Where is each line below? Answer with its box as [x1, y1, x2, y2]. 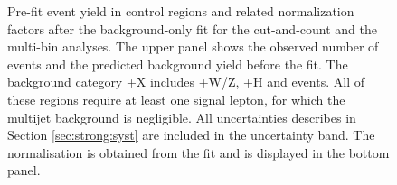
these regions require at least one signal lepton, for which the [7, 89, 345, 108]
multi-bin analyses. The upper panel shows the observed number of [7, 37, 379, 56]
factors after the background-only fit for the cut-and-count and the [7, 19, 377, 38]
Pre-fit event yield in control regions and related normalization [7, 2, 354, 20]
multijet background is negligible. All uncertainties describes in [7, 107, 356, 126]
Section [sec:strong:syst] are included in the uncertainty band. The [7, 125, 375, 144]
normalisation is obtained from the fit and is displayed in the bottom [7, 143, 390, 162]
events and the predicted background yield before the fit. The [7, 54, 348, 73]
